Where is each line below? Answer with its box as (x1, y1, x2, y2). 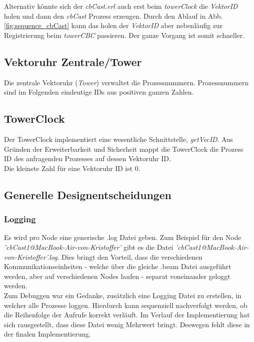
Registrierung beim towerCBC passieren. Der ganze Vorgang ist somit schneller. (4, 30, 245, 40)
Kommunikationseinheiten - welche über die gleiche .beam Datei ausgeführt (4, 261, 231, 272)
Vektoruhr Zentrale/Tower (4, 54, 142, 69)
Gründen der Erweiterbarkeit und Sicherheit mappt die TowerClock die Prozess (4, 143, 244, 154)
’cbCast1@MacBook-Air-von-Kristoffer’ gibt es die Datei (4, 241, 173, 252)
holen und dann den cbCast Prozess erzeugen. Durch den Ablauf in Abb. (4, 10, 223, 21)
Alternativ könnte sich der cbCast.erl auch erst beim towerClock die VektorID (4, 1, 238, 11)
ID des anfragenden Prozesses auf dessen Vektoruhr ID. (4, 153, 171, 164)
